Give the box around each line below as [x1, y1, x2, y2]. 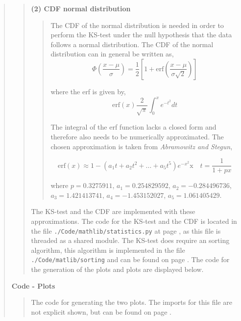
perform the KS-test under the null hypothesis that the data [50, 29, 232, 40]
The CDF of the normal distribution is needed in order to [50, 20, 224, 30]
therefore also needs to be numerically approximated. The [50, 132, 224, 142]
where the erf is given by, [50, 86, 126, 96]
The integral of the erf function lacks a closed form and [50, 122, 217, 132]
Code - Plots [11, 280, 55, 291]
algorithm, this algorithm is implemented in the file [31, 244, 185, 255]
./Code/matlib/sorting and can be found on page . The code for [31, 254, 230, 265]
